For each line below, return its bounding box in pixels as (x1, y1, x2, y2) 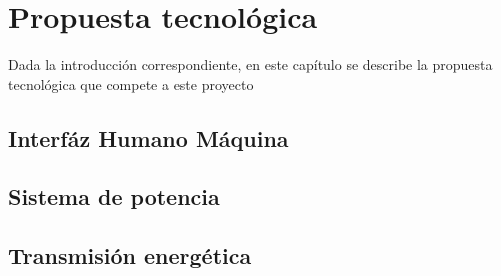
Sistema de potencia (8, 181, 220, 212)
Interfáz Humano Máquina (8, 122, 289, 153)
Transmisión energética (8, 240, 252, 271)
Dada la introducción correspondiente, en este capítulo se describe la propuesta (8, 54, 493, 75)
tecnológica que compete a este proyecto (8, 73, 254, 94)
